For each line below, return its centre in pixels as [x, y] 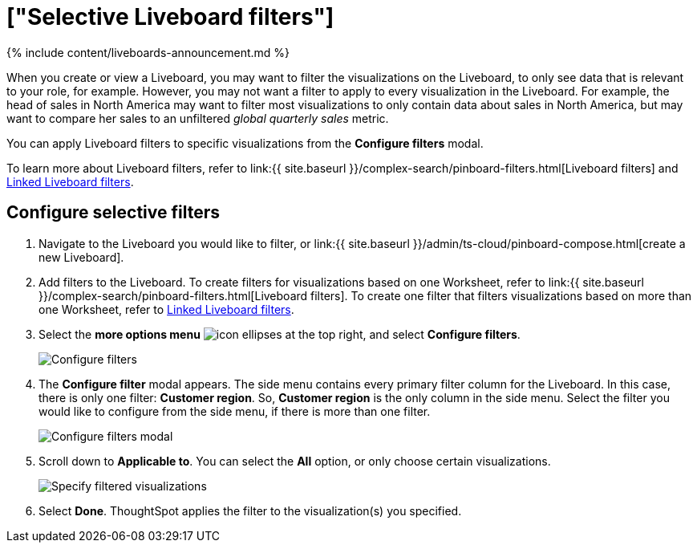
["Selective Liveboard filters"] [170, 17]
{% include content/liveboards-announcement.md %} [148, 52]
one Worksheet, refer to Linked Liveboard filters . [166, 309]
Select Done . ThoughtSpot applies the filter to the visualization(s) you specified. [250, 510]
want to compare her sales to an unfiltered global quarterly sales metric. [198, 118]
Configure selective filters [113, 213]
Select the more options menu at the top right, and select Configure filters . [280, 334]
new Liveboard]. [81, 257]
